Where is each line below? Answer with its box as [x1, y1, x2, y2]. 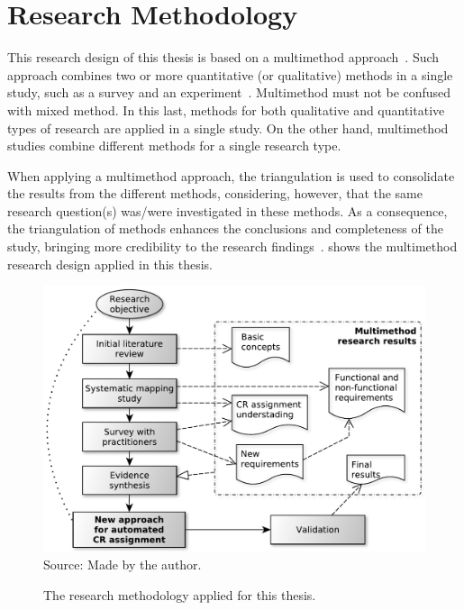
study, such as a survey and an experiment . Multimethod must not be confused [7, 83, 451, 102]
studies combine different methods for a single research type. [7, 136, 341, 155]
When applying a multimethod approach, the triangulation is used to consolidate [7, 166, 455, 185]
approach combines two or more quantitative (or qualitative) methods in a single [7, 65, 453, 84]
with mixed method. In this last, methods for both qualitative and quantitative [7, 100, 445, 119]
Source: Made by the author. [43, 555, 202, 574]
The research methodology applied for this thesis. [43, 585, 316, 604]
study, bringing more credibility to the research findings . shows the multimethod [7, 237, 458, 256]
